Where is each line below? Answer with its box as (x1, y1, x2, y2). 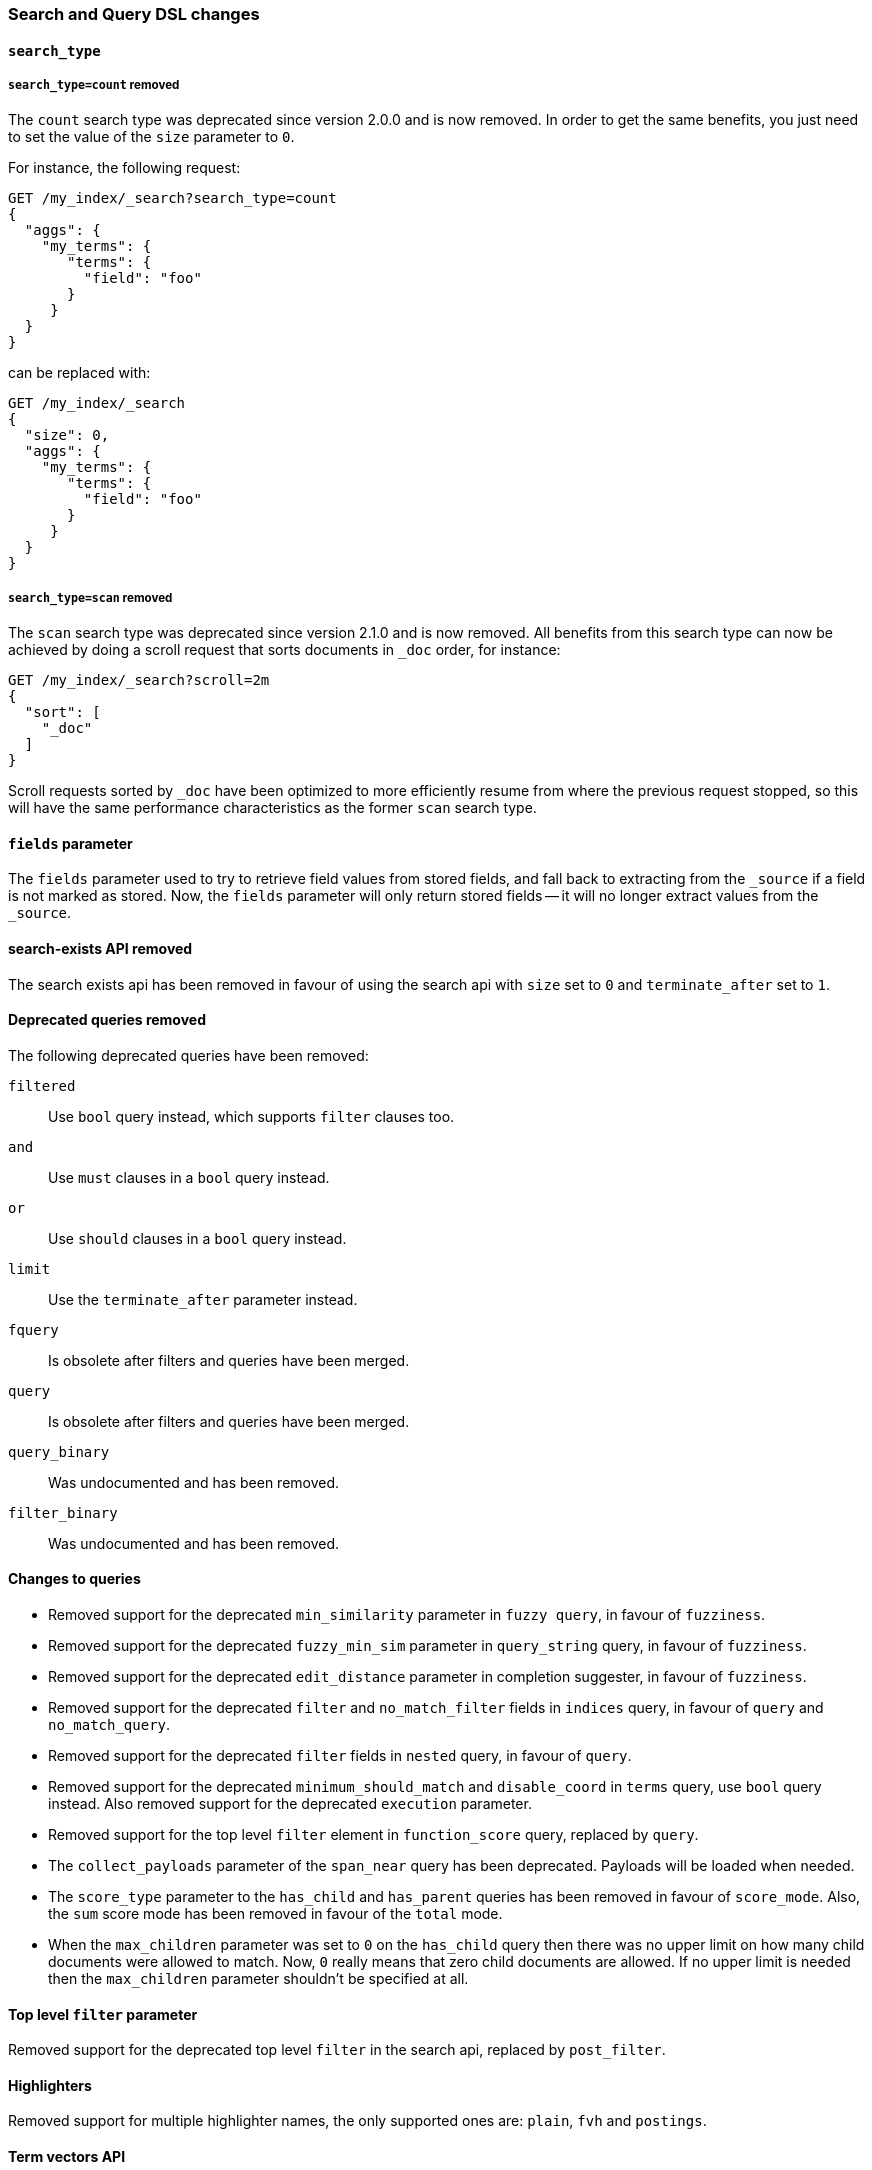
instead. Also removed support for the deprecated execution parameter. (48, 1795, 532, 1813)
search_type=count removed (8, 78, 180, 92)
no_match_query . (48, 1716, 171, 1734)
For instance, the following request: (8, 159, 241, 177)
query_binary (8, 1443, 110, 1460)
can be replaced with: (8, 364, 151, 382)
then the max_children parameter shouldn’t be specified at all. (48, 1970, 469, 1988)
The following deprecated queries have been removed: (8, 1046, 369, 1064)
